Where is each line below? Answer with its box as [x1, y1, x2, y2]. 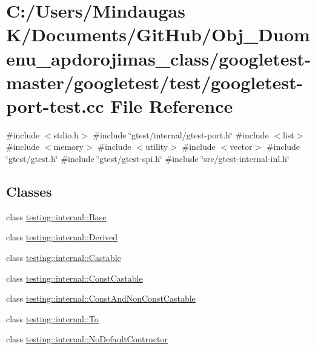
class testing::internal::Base [6, 210, 107, 223]
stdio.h [53, 128, 79, 141]
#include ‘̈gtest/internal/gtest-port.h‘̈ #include [93, 128, 269, 141]
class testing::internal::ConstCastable [6, 271, 143, 284]
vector [230, 140, 253, 153]
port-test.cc [6, 93, 104, 118]
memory [53, 140, 84, 153]
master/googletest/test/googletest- [6, 69, 303, 94]
